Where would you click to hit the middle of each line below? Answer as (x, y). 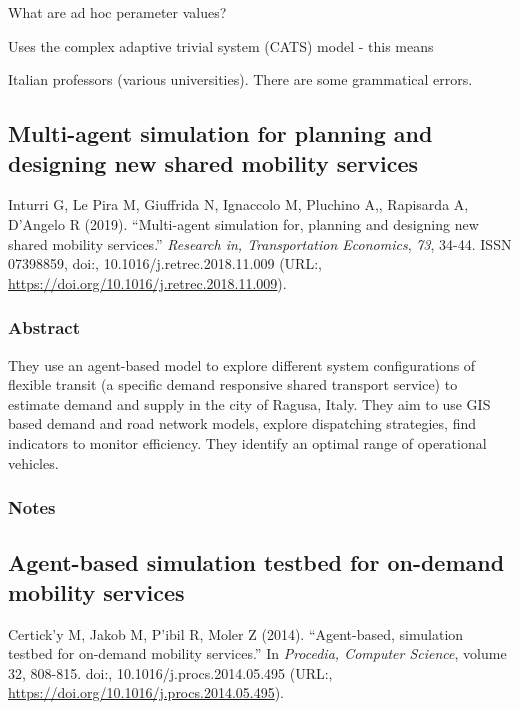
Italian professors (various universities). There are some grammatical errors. (240, 79)
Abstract (44, 327)
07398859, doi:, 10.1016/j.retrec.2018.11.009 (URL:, (165, 263)
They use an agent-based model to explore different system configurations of (242, 364)
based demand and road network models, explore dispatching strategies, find (242, 423)
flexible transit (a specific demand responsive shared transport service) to (233, 384)
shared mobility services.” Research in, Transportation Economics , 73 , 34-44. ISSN (260, 243)
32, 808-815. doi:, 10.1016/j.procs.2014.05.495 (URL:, (170, 672)
